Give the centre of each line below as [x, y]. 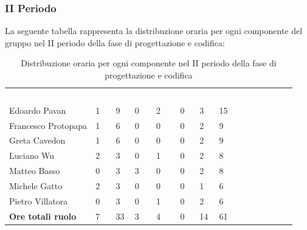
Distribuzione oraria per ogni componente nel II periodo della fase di [149, 63]
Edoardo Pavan [38, 110]
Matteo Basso [35, 171]
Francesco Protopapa [48, 125]
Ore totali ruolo [43, 216]
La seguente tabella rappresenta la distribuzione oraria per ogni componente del [154, 31]
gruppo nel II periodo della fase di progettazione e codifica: [115, 42]
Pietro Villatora [39, 200]
